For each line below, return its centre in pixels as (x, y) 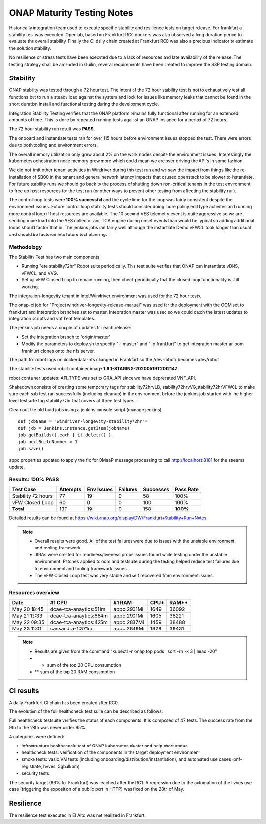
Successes (156, 490)
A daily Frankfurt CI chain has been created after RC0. (64, 702)
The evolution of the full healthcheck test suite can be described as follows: (86, 711)
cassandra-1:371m (71, 628)
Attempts (70, 490)
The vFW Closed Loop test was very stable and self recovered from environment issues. (124, 575)
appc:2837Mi (129, 622)
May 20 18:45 (28, 609)
